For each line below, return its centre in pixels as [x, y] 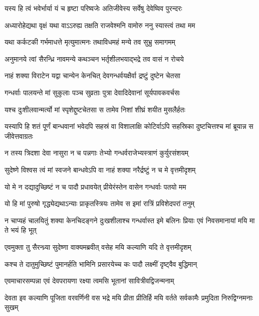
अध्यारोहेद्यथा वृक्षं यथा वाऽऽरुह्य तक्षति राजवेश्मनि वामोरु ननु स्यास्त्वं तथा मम [100, 25]
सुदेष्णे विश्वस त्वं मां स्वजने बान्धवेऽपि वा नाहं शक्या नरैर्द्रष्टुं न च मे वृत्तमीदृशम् [100, 169]
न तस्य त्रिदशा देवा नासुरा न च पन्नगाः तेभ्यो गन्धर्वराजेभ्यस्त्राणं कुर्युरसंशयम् [97, 153]
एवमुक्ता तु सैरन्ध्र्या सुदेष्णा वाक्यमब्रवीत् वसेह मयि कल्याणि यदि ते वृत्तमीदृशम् [98, 247]
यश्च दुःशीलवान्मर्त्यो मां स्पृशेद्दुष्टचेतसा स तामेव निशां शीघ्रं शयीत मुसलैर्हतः [95, 109]
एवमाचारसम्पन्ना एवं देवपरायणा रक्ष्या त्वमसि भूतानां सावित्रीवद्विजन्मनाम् [89, 281]
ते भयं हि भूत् [21, 230]
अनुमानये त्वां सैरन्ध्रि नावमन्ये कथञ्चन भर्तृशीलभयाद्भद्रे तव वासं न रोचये [94, 58]
